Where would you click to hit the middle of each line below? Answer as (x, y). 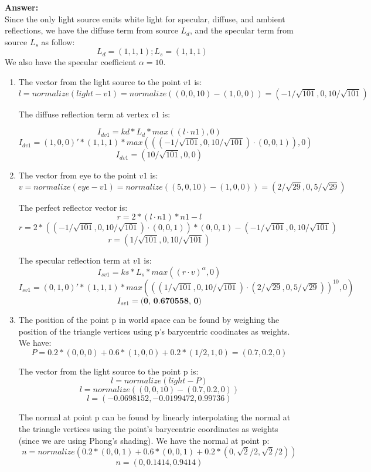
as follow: (58, 41)
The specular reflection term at (74, 260)
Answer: (22, 7)
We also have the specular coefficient (71, 62)
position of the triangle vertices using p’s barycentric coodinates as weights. (154, 331)
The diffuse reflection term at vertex (84, 114)
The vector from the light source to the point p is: (108, 371)
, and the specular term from (242, 30)
